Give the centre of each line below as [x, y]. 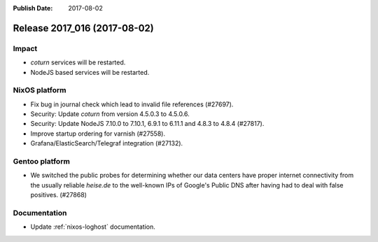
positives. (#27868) [59, 195]
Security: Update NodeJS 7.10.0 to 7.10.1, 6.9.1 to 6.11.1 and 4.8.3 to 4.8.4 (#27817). [147, 124]
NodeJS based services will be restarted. [90, 72]
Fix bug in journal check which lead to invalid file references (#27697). [132, 104]
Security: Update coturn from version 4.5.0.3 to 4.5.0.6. [110, 114]
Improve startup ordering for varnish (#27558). [98, 134]
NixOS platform [40, 90]
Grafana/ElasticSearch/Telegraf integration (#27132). [107, 143]
